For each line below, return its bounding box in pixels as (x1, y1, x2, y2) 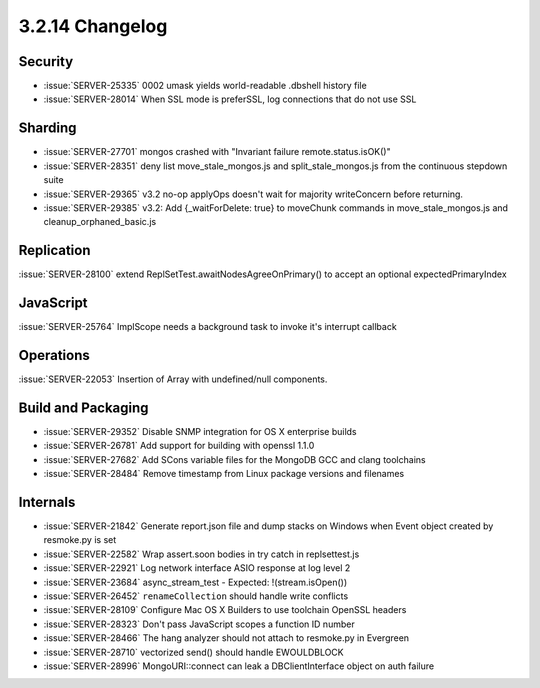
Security (18, 53, 74, 70)
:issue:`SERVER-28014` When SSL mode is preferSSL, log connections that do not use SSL (43, 93, 417, 105)
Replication (18, 242, 91, 259)
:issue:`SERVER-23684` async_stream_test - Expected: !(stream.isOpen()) (43, 576, 348, 588)
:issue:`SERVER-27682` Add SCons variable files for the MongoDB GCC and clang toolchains (43, 453, 426, 465)
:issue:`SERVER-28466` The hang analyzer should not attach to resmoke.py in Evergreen (43, 632, 410, 644)
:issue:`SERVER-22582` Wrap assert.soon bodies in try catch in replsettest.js (43, 548, 360, 560)
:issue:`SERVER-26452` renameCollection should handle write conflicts (43, 590, 349, 602)
